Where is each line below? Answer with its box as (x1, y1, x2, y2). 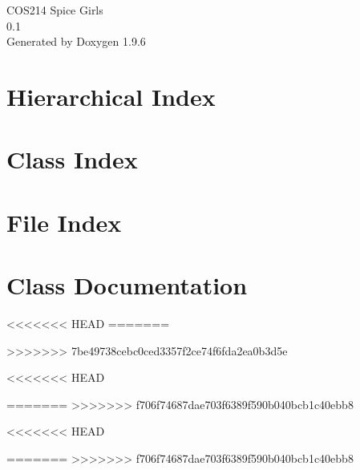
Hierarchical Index (6, 79, 216, 112)
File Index (6, 205, 122, 238)
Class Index (6, 143, 138, 176)
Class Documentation (6, 269, 248, 302)
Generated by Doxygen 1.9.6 (6, 33, 146, 50)
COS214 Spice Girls (6, 2, 103, 18)
